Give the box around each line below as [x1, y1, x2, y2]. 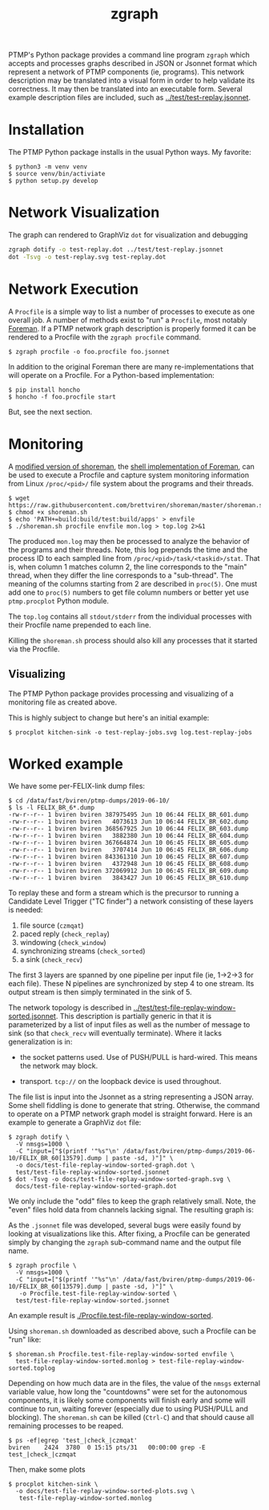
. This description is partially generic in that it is [55, 1012, 212, 1021]
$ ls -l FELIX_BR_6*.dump [8, 804, 94, 812]
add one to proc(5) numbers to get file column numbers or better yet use [8, 587, 250, 597]
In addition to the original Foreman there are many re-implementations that [8, 362, 254, 371]
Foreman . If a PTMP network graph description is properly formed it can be [8, 323, 257, 333]
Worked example [8, 755, 124, 773]
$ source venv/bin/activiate [8, 170, 106, 178]
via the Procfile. [8, 643, 60, 654]
